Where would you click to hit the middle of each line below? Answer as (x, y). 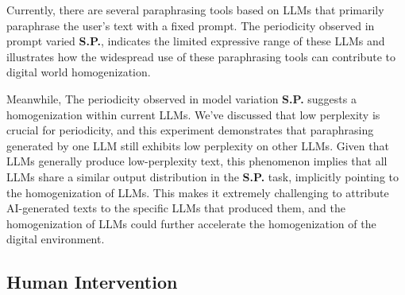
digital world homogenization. (79, 72)
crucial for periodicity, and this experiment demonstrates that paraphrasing (190, 130)
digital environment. (56, 239)
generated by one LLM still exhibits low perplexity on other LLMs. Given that (198, 145)
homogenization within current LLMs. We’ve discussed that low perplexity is (193, 114)
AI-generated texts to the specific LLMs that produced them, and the (176, 208)
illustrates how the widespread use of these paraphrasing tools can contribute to (201, 56)
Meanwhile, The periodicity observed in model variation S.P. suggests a (181, 98)
